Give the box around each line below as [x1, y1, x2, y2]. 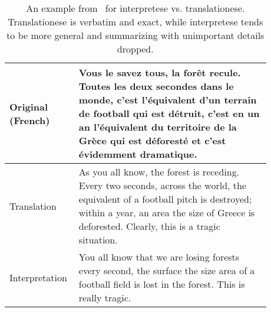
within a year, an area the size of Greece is [78, 206, 255, 219]
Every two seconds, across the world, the [78, 178, 247, 192]
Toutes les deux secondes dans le [78, 79, 234, 93]
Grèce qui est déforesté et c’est [78, 134, 226, 147]
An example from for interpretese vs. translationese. [26, 1, 245, 15]
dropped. [117, 42, 154, 56]
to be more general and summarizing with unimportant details [6, 28, 265, 42]
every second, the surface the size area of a [78, 264, 255, 277]
